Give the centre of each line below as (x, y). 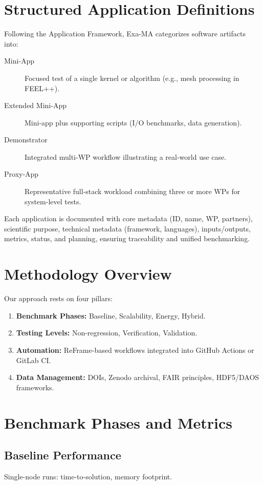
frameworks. (35, 387)
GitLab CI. (34, 360)
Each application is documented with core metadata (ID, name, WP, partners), (128, 218)
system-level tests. (53, 201)
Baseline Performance (63, 455)
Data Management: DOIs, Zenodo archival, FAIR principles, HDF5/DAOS (138, 377)
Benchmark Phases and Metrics (118, 422)
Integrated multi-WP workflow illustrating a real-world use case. (126, 156)
